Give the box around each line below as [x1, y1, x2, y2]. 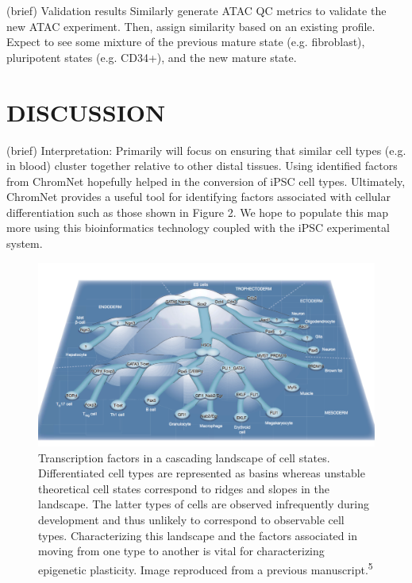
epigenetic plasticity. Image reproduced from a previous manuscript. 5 [38, 558, 373, 577]
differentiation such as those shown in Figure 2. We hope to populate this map [6, 203, 388, 220]
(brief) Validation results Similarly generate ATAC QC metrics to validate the [6, 2, 387, 18]
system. [6, 235, 43, 252]
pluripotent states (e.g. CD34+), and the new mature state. [6, 48, 297, 65]
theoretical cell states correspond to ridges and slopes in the [38, 480, 329, 496]
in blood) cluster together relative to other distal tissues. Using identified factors [6, 157, 398, 174]
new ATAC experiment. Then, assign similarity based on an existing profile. [6, 17, 375, 34]
